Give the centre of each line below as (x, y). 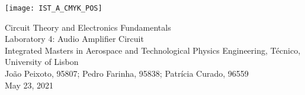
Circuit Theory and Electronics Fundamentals (88, 27)
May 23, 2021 (29, 85)
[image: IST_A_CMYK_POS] (54, 8)
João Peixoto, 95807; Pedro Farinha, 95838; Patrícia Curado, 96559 (127, 73)
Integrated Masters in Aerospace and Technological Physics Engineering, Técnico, (153, 50)
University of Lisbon (42, 62)
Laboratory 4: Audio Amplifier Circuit (74, 39)
